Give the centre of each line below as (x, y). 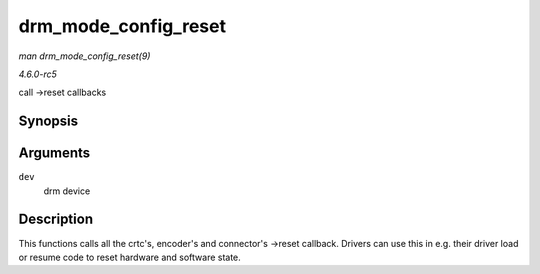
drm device (67, 191)
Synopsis (48, 121)
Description (56, 219)
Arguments (54, 153)
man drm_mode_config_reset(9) (84, 56)
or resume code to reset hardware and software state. (130, 257)
